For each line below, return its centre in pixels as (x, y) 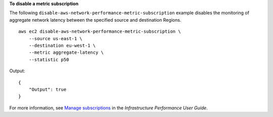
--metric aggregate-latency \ (66, 52)
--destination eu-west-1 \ (62, 45)
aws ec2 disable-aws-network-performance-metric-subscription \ (100, 32)
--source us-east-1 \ (56, 38)
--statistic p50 (49, 60)
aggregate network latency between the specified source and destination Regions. (95, 20)
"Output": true (48, 89)
